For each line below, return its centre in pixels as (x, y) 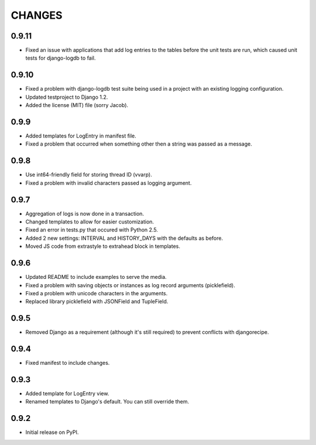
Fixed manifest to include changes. (68, 363)
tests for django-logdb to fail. (61, 58)
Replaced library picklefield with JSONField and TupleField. (97, 302)
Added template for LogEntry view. (67, 394)
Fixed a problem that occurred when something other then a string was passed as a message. (139, 144)
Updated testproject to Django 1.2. (67, 97)
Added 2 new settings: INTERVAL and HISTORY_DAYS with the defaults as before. (124, 238)
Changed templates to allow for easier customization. (90, 222)
